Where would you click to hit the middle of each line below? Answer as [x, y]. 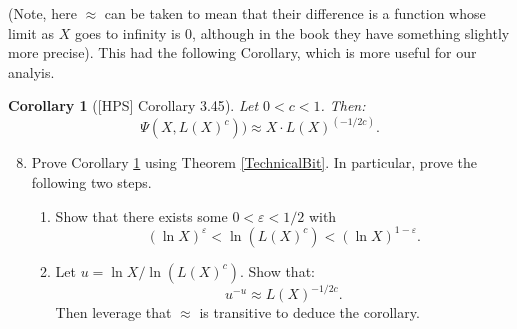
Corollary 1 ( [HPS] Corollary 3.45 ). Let [133, 105]
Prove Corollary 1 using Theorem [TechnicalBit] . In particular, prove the [254, 162]
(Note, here [42, 13]
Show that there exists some [141, 215]
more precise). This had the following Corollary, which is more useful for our [242, 52]
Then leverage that [113, 312]
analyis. [31, 71]
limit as [31, 32]
